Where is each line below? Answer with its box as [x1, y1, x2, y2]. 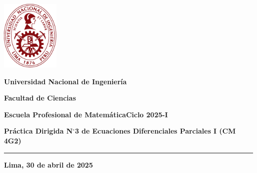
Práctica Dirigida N [4, 126, 73, 136]
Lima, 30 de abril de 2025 [4, 159, 93, 170]
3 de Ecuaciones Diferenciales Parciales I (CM [75, 126, 236, 136]
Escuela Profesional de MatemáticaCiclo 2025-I [4, 109, 168, 119]
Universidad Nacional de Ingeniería [4, 76, 127, 86]
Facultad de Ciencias [4, 93, 76, 103]
